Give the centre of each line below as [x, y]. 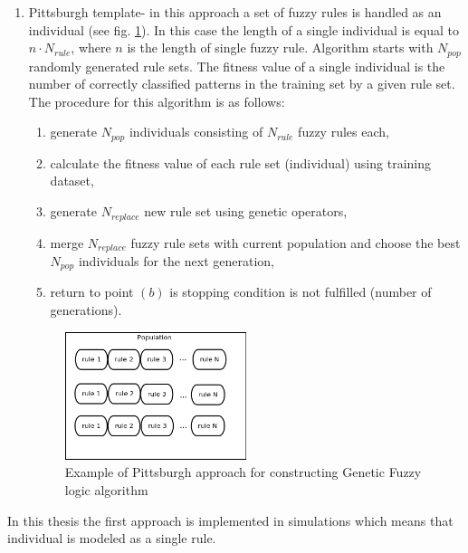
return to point [92, 292]
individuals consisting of [196, 132]
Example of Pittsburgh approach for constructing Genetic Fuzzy [243, 472]
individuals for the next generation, [176, 260]
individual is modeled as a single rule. [112, 538]
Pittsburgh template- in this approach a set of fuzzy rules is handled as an [235, 12]
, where [91, 48]
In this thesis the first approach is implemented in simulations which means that [230, 520]
